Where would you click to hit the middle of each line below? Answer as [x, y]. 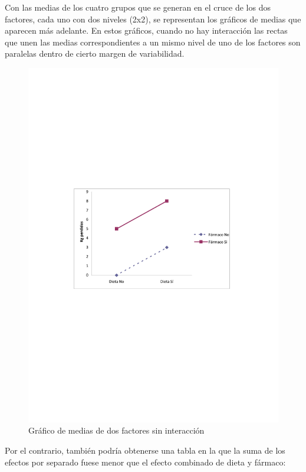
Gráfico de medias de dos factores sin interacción [116, 430]
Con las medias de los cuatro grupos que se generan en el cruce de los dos [138, 7]
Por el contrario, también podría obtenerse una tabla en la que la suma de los [145, 450]
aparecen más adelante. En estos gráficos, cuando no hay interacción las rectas [146, 30]
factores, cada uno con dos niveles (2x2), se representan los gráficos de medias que [153, 19]
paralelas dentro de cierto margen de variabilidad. [95, 53]
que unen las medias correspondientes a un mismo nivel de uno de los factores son [153, 42]
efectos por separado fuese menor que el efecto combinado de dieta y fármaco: [145, 462]
